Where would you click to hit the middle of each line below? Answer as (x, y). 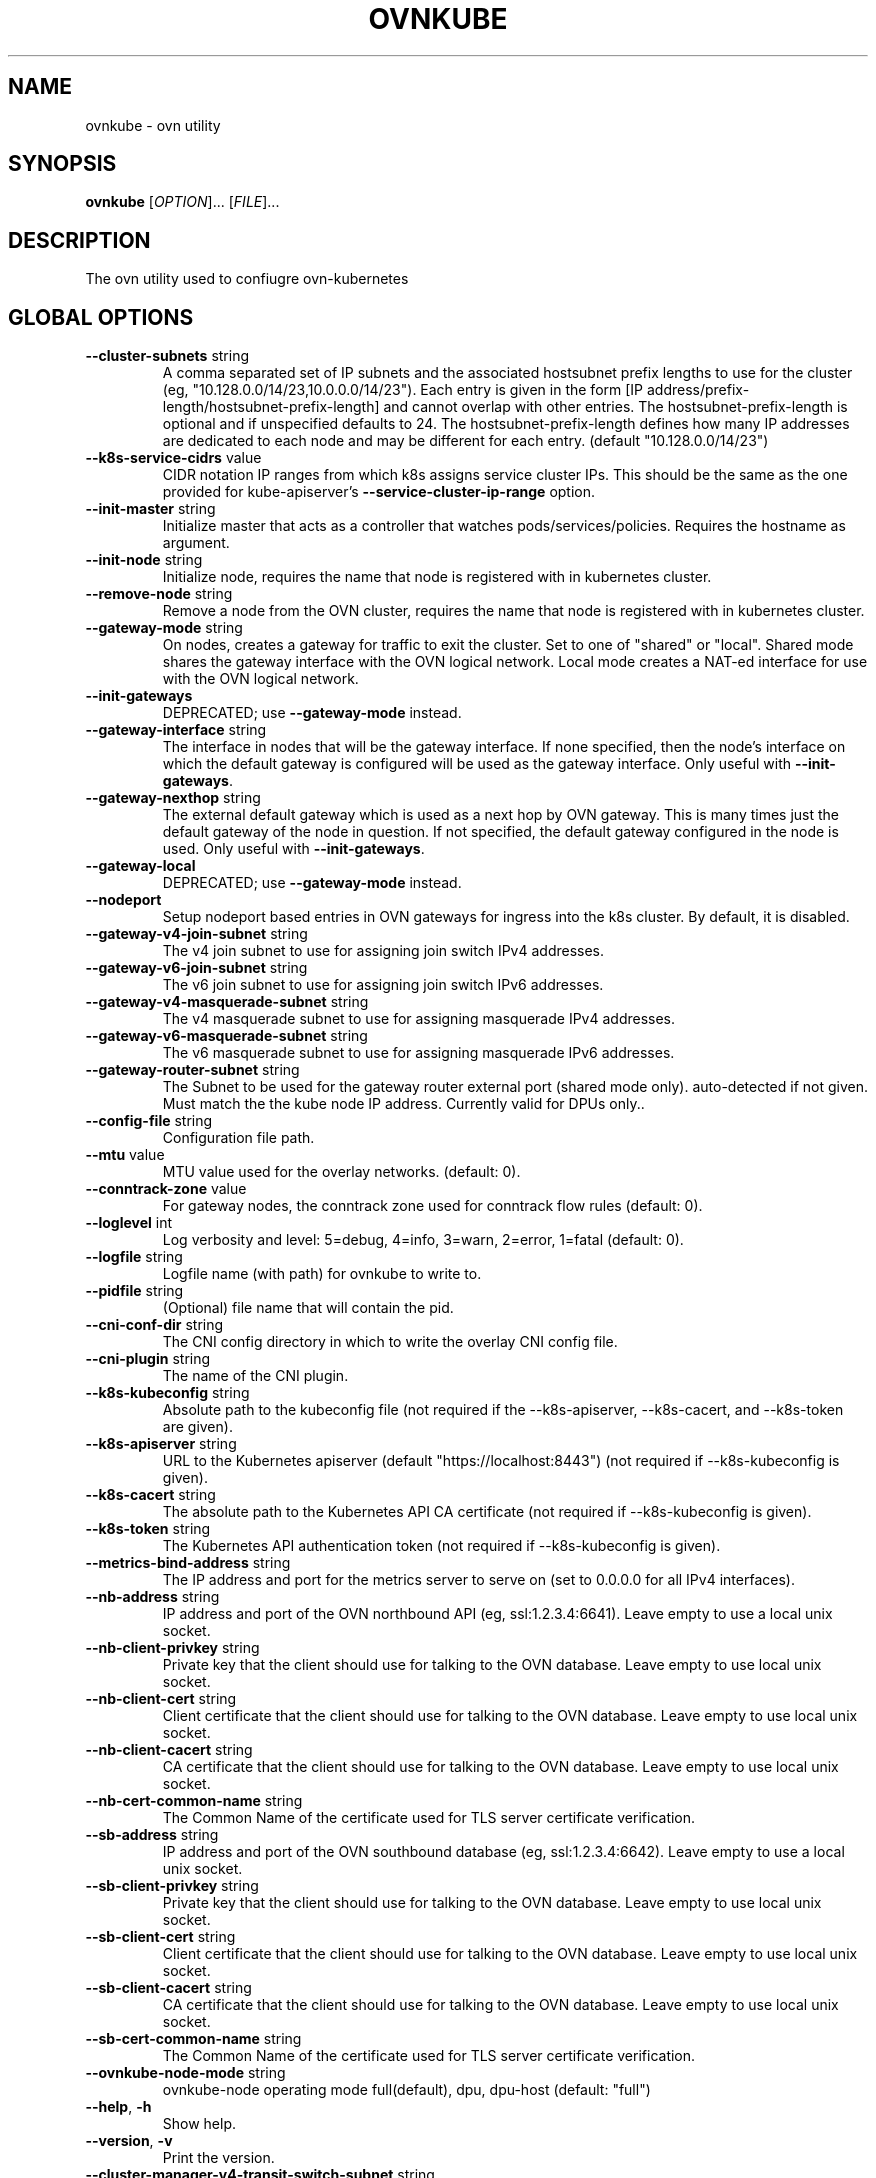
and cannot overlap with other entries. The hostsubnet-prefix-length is (615, 407)
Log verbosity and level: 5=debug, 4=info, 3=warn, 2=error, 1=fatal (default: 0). (423, 1240)
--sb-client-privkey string (172, 1886)
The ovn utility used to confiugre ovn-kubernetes (247, 279)
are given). (197, 1427)
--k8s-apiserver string (161, 1444)
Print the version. (218, 2158)
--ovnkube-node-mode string (185, 2073)
